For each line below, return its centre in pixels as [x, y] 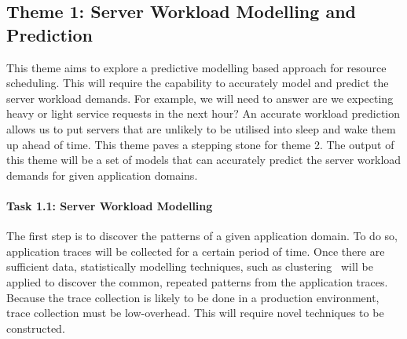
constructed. [36, 328]
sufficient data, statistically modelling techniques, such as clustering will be [190, 266]
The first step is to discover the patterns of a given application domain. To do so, [202, 236]
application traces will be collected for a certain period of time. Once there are [196, 251]
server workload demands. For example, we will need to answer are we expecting [200, 98]
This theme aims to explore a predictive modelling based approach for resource [196, 67]
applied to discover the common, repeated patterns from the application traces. [197, 281]
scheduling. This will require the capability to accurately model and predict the [198, 83]
